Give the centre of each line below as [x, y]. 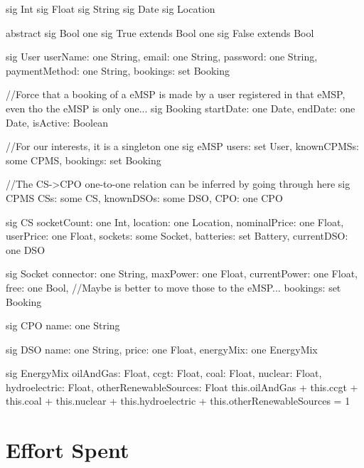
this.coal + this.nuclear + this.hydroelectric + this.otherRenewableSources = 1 [178, 401]
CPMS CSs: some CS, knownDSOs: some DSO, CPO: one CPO [144, 197]
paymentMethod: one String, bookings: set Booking [118, 70]
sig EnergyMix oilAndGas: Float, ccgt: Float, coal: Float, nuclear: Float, [164, 373]
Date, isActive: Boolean [57, 122]
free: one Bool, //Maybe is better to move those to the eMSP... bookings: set [173, 287]
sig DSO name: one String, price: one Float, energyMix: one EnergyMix [162, 349]
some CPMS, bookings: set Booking [84, 160]
